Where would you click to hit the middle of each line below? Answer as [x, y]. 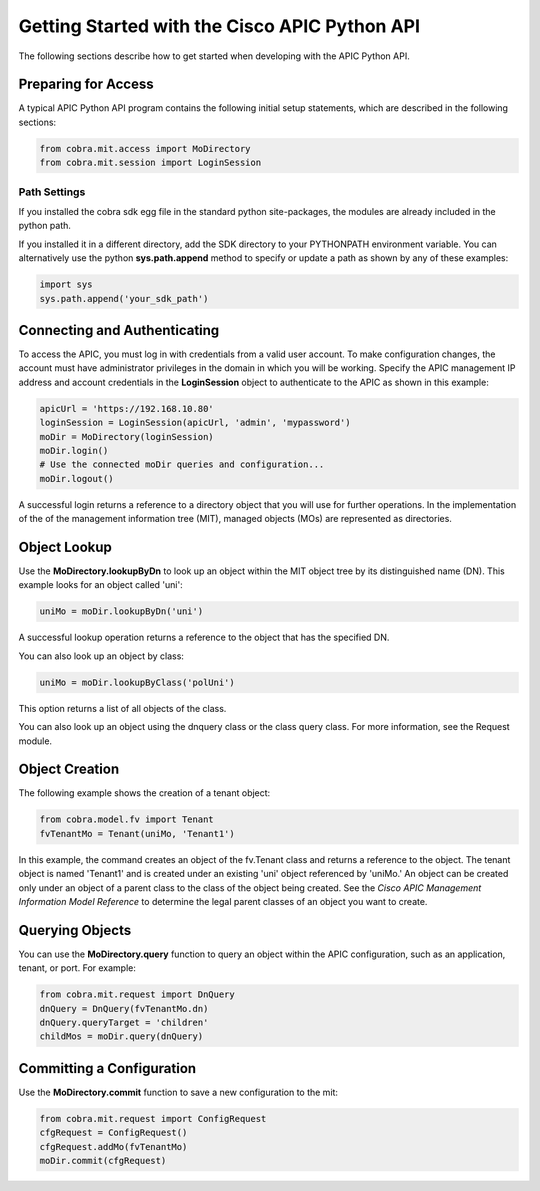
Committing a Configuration [107, 1068]
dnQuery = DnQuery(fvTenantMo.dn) [124, 1008]
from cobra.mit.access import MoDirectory [145, 148]
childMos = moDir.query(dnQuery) [121, 1036]
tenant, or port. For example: [77, 968]
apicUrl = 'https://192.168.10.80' [126, 408]
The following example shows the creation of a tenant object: [144, 793]
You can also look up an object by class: [101, 656]
